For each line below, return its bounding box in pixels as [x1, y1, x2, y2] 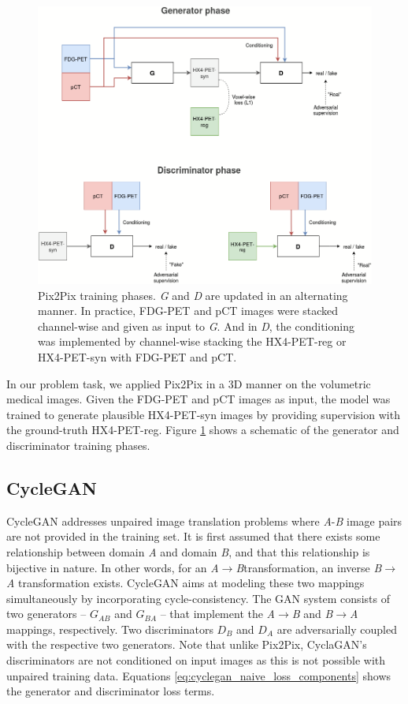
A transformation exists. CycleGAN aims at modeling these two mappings [6, 575, 365, 591]
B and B [291, 605, 333, 622]
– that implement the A [160, 605, 276, 622]
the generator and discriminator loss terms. [6, 683, 215, 699]
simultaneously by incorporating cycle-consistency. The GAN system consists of [6, 590, 390, 606]
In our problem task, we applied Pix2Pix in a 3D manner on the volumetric [6, 375, 371, 391]
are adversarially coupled [276, 620, 397, 637]
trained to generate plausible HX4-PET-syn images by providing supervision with [6, 406, 400, 422]
